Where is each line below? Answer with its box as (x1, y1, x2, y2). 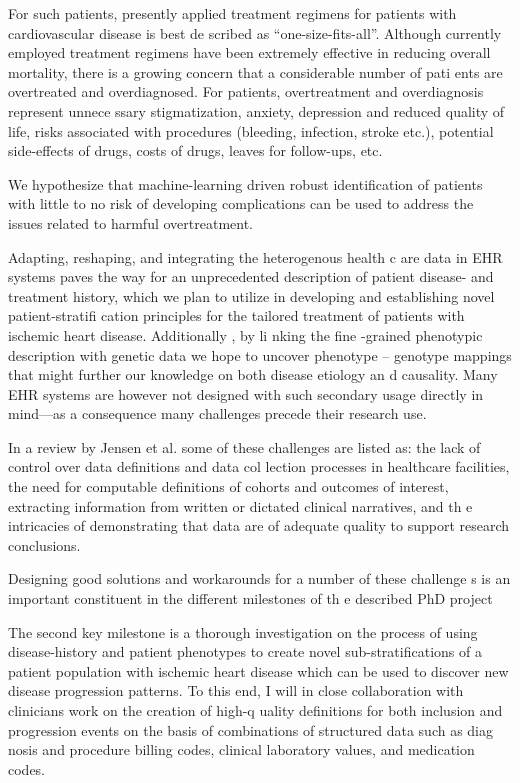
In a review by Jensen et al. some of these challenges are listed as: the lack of (8, 436, 481, 457)
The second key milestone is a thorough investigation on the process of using (8, 621, 478, 642)
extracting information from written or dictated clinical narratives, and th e (8, 495, 473, 516)
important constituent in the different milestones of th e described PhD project (8, 588, 493, 609)
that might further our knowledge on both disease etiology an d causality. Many (8, 364, 498, 385)
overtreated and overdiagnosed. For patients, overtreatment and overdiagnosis (8, 81, 484, 102)
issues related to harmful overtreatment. (8, 212, 253, 233)
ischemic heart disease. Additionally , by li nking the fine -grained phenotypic (8, 324, 483, 345)
